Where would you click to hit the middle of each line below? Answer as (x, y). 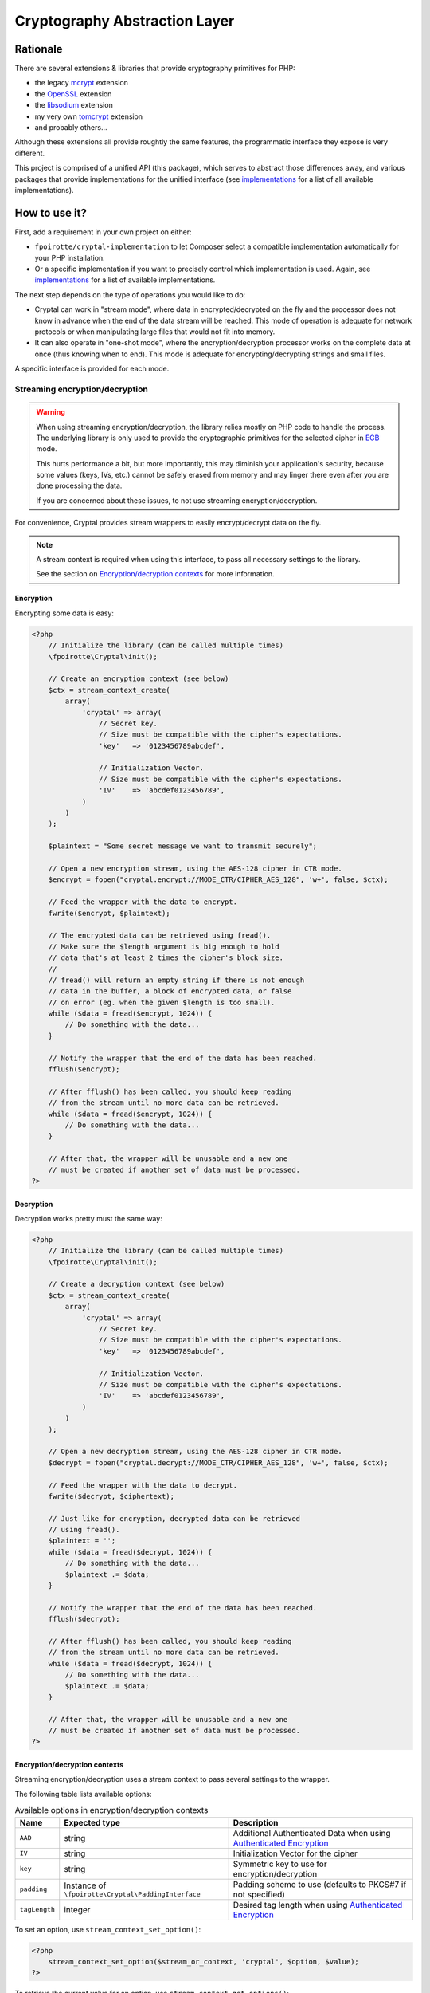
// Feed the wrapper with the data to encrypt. (143, 902)
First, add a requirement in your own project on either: (103, 232)
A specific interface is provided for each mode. (92, 369)
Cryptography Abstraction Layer (125, 21)
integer (77, 1909)
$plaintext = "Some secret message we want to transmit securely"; (183, 846)
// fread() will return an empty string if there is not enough (176, 980)
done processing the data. (79, 485)
